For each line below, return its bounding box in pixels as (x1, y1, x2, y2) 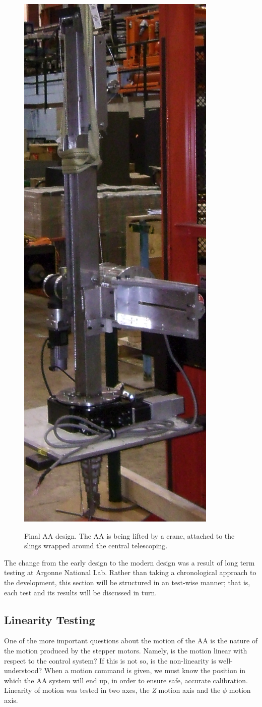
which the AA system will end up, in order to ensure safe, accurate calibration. (4, 675, 248, 685)
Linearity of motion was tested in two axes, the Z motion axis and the (4, 685, 221, 695)
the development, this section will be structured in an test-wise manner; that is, (4, 577, 250, 587)
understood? (4, 665, 42, 676)
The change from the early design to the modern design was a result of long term (4, 557, 255, 568)
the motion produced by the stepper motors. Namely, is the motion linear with (4, 645, 247, 655)
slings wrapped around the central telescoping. (24, 540, 168, 551)
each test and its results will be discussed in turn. (4, 587, 157, 597)
